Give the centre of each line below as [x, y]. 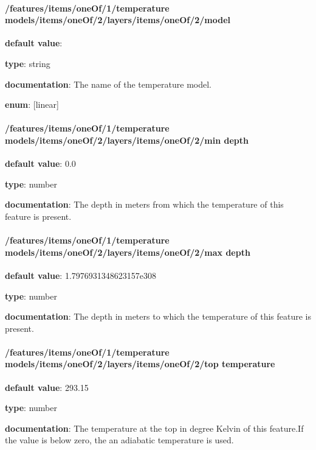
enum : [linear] [32, 104]
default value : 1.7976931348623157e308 [81, 275]
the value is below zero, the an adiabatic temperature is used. [119, 440]
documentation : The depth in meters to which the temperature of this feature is [158, 316]
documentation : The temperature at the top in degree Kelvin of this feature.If [154, 428]
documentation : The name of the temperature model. [108, 84]
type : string [28, 63]
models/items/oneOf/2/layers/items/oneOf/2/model [118, 20]
